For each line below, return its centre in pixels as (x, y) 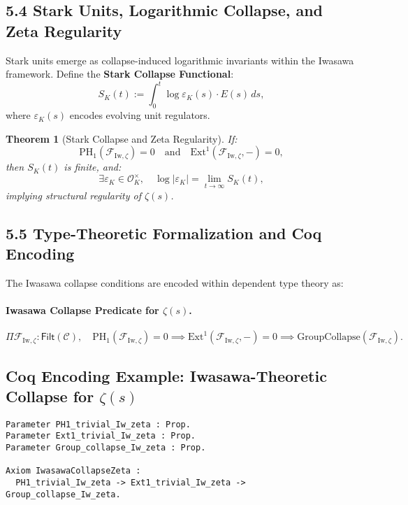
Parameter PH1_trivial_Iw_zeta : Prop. (98, 424)
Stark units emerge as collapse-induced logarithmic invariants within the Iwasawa (180, 60)
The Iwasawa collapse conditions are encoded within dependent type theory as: (175, 282)
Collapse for (50, 396)
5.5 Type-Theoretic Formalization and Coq (164, 233)
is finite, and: (93, 167)
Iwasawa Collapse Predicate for (82, 310)
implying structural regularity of (73, 195)
